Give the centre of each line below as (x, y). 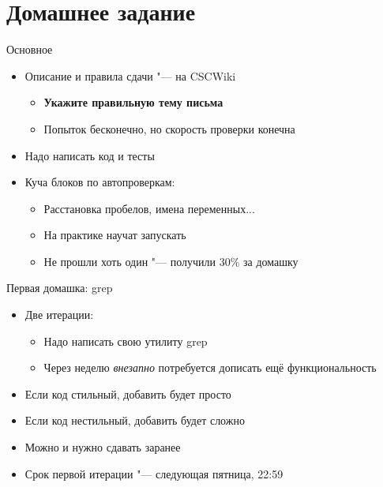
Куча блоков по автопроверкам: (100, 182)
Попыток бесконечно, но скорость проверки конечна (169, 128)
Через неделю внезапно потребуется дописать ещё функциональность (210, 367)
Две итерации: (59, 315)
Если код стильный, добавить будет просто (128, 393)
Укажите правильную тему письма (133, 102)
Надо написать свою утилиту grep (126, 341)
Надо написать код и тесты (90, 155)
